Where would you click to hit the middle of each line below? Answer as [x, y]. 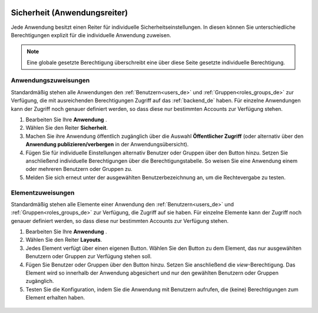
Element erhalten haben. [55, 298]
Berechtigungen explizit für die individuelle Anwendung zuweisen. [91, 35]
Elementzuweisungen [43, 193]
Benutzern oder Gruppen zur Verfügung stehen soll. [89, 256]
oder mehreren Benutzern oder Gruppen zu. [79, 169]
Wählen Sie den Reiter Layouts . [64, 240]
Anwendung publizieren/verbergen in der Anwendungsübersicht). [107, 144]
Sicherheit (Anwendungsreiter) [69, 13]
